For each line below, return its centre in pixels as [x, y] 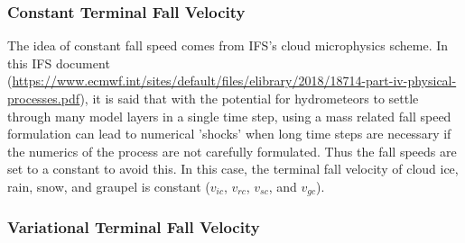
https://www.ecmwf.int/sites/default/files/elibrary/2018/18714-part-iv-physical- [234, 81]
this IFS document [59, 63]
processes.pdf [44, 98]
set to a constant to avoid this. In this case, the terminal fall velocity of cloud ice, [233, 169]
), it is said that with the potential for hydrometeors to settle [249, 98]
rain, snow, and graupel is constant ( [109, 186]
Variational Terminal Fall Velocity [134, 227]
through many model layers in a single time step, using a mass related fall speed [229, 116]
